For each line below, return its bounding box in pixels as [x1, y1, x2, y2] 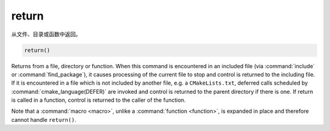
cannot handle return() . [11, 116, 76, 123]
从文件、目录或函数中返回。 [11, 30, 81, 38]
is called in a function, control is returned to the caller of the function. [11, 96, 186, 104]
